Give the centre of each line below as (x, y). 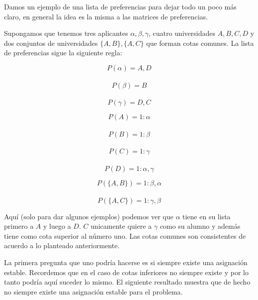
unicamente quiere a (121, 226)
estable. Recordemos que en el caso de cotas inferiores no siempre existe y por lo (126, 272)
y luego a (57, 226)
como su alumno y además (200, 226)
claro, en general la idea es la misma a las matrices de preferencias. (106, 16)
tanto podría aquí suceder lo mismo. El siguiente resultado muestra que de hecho (127, 282)
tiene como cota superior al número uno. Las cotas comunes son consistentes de (125, 235)
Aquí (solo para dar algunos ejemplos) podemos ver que (89, 216)
